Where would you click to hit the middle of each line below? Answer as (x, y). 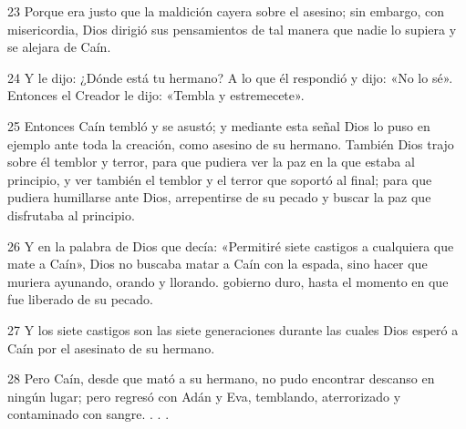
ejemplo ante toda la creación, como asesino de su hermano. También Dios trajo (231, 143)
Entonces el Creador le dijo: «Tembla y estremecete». (156, 95)
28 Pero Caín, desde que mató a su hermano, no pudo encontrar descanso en (221, 378)
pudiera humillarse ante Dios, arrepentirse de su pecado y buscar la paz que (219, 197)
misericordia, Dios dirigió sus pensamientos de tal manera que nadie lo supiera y (232, 29)
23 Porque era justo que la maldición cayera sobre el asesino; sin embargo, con (226, 11)
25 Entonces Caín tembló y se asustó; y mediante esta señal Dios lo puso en (219, 125)
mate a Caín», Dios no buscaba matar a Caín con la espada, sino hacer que (217, 264)
